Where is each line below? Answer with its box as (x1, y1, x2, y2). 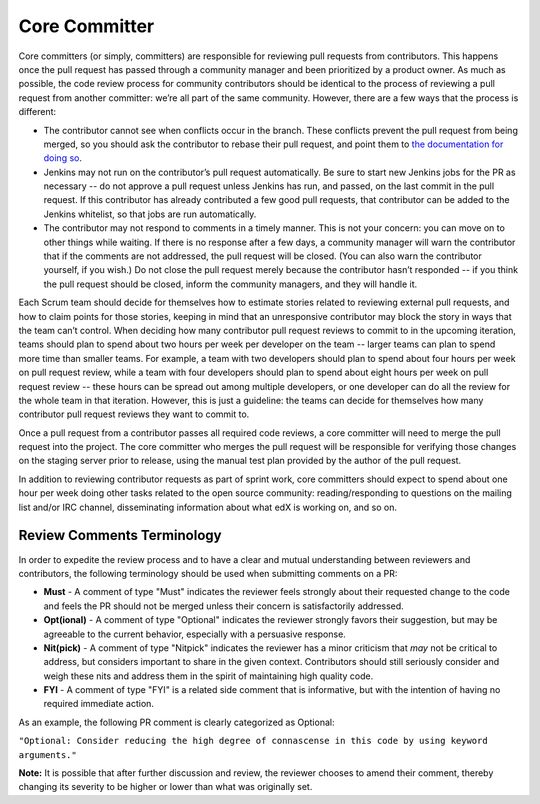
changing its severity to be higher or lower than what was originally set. (18, 781, 313, 793)
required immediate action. (43, 698, 155, 710)
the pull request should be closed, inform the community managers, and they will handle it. (43, 278, 418, 290)
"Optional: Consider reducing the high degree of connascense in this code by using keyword (18, 735, 489, 747)
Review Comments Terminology (18, 527, 222, 544)
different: (18, 106, 57, 118)
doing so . (43, 152, 82, 164)
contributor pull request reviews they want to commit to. (18, 408, 250, 420)
